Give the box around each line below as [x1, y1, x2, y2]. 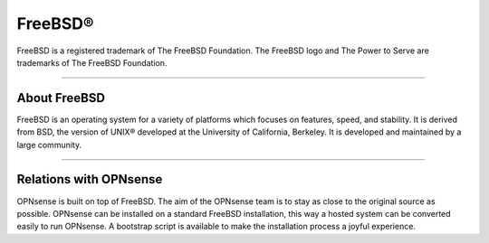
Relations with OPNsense [16, 172, 163, 187]
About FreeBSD [16, 90, 106, 106]
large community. [16, 139, 81, 150]
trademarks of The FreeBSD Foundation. [16, 57, 168, 68]
